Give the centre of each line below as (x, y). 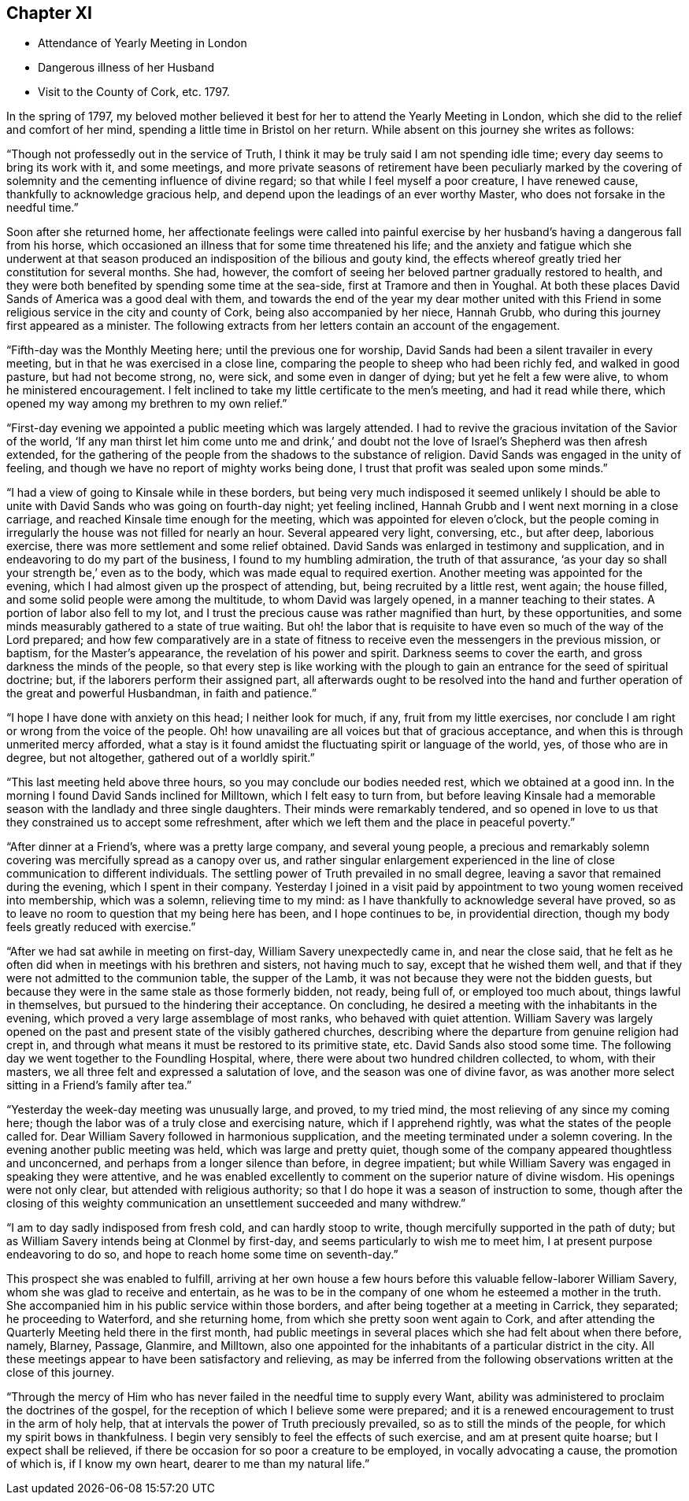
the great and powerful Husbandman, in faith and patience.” (161, 693)
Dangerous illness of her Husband (126, 68)
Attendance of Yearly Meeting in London (143, 43)
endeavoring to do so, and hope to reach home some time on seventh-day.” (202, 1255)
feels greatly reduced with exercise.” (101, 927)
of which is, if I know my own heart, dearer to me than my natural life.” (188, 1464)
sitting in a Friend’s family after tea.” (99, 1085)
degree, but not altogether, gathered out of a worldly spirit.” (161, 758)
